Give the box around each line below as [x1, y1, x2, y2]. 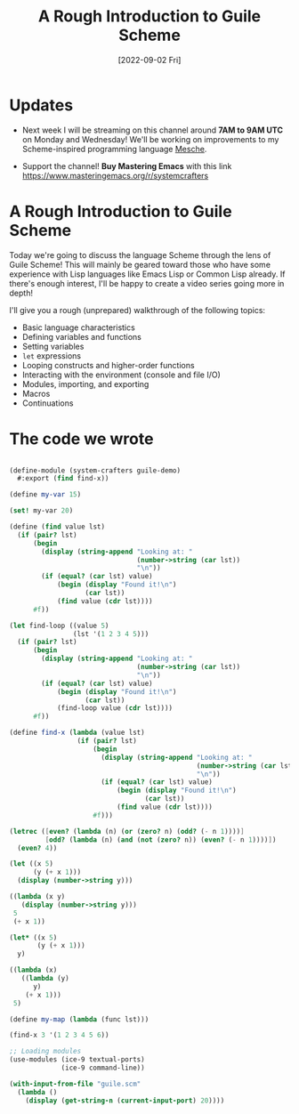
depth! [9, 287, 34, 298]
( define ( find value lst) [9, 522, 105, 531]
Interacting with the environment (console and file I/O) [21, 369, 221, 380]
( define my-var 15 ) [9, 490, 82, 499]
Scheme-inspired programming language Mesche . [21, 143, 207, 154]
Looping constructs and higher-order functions [21, 359, 195, 370]
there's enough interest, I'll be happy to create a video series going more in [9, 278, 285, 288]
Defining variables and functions [21, 331, 142, 342]
